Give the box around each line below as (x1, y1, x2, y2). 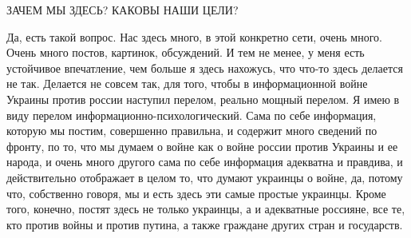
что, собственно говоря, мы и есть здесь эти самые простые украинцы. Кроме (6, 184, 386, 201)
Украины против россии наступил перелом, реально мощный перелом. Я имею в (6, 90, 400, 107)
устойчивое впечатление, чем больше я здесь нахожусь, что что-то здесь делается (6, 59, 403, 76)
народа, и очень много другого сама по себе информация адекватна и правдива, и (6, 153, 403, 170)
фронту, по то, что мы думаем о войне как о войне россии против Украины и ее (6, 137, 398, 154)
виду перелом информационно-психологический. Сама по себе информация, (6, 106, 377, 123)
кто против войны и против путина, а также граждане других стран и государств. (6, 216, 403, 232)
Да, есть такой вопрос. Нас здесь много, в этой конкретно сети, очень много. (6, 28, 382, 45)
